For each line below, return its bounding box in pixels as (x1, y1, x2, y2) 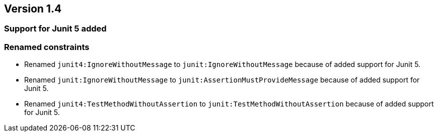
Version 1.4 (4, 2, 62, 15)
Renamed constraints (4, 41, 90, 52)
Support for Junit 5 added (4, 23, 107, 34)
